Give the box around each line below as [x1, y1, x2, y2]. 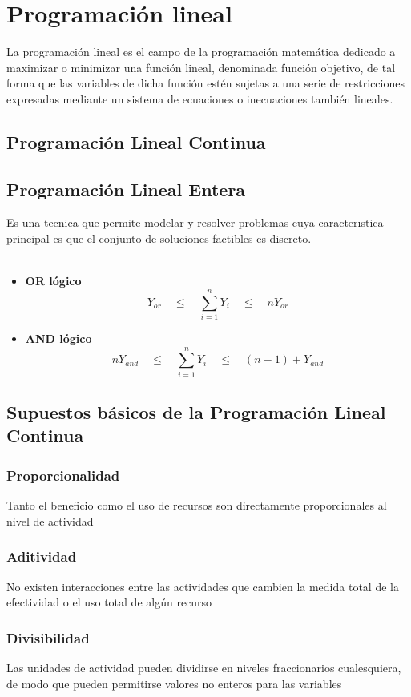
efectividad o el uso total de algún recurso [6, 594, 212, 610]
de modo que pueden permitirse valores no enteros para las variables [6, 675, 342, 691]
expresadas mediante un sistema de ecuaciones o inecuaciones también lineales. [6, 90, 393, 107]
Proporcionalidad [6, 465, 120, 485]
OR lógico [25, 272, 82, 289]
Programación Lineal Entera [6, 176, 246, 201]
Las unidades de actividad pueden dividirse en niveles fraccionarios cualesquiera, [6, 659, 401, 675]
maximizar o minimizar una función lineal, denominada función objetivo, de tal [6, 58, 396, 75]
